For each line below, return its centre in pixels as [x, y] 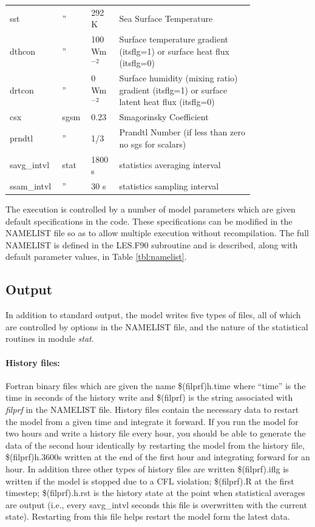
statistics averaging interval [170, 165]
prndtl [22, 138]
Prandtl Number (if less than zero [182, 132]
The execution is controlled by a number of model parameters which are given [151, 209]
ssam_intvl [31, 185]
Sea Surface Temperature [166, 18]
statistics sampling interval [169, 185]
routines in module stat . [50, 338]
